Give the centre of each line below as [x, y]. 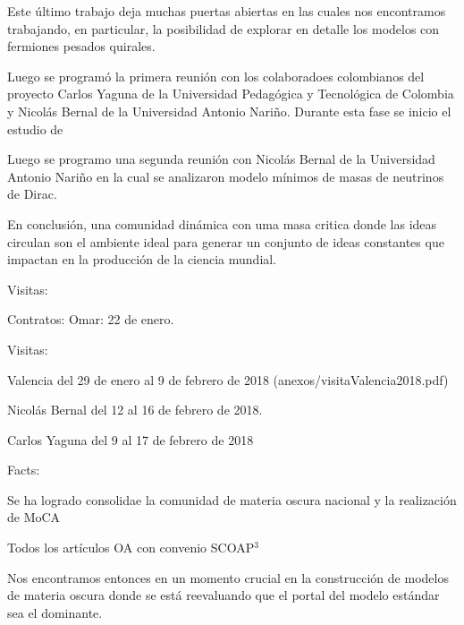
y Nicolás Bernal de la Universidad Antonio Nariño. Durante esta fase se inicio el [229, 111]
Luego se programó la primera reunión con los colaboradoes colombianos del [216, 76]
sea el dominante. [55, 612]
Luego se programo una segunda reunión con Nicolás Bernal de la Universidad [221, 159]
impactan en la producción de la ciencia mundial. [142, 259]
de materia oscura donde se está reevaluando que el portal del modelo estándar [224, 595]
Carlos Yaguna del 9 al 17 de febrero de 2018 [131, 439]
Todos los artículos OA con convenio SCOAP [131, 548]
